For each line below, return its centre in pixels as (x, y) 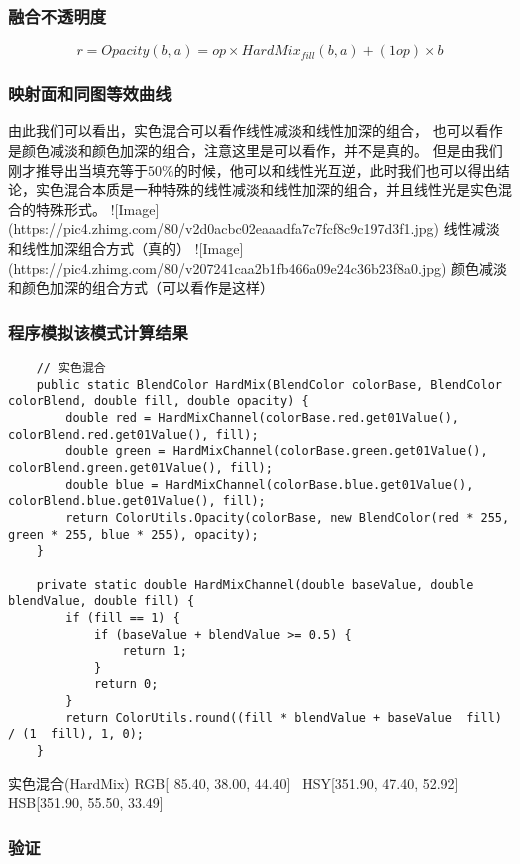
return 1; (154, 651)
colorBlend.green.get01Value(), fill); (140, 467)
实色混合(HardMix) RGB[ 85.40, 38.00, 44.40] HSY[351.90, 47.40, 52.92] (233, 782)
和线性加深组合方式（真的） (99, 248)
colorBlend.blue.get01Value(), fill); (137, 501)
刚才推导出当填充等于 (78, 169)
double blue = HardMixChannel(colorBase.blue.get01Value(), (269, 484)
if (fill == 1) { (122, 617)
